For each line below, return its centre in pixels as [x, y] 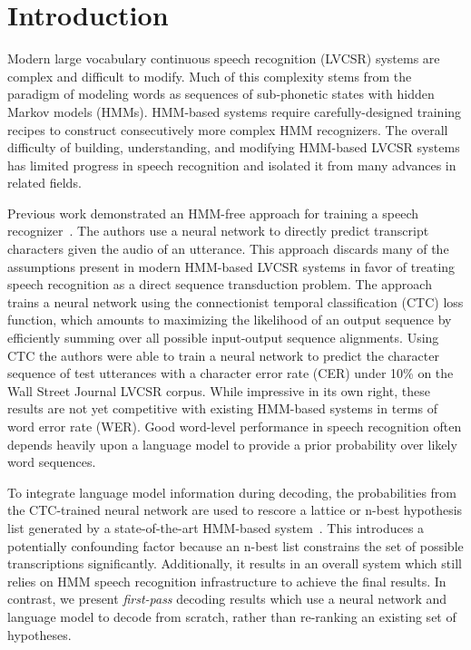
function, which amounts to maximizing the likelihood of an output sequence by [230, 320]
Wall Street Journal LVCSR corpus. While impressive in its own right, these [219, 390]
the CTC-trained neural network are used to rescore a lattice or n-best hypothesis [235, 510]
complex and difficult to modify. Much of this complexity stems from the [210, 76]
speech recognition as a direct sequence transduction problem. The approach [220, 284]
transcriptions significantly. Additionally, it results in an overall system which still [235, 563]
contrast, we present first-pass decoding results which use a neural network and [227, 599]
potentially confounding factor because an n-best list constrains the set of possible [235, 545]
